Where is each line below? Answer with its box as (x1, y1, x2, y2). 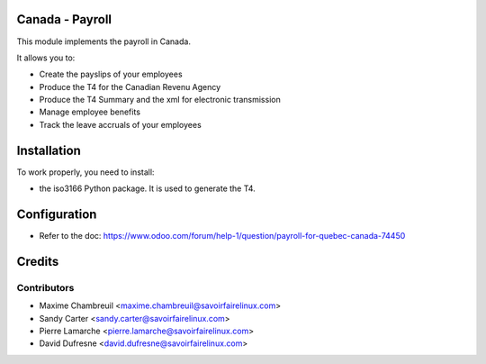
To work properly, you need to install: (16, 167, 155, 177)
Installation (16, 142, 81, 158)
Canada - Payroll (16, 12, 112, 27)
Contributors (16, 281, 75, 294)
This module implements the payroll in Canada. (16, 36, 191, 47)
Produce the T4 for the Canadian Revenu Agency (39, 81, 221, 92)
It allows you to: (16, 52, 76, 63)
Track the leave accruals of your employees (39, 119, 202, 130)
